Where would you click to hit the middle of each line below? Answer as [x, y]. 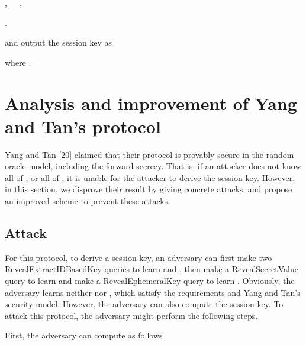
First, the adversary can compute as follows [84, 335]
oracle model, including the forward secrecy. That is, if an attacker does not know [153, 166]
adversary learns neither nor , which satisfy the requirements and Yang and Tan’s [153, 292]
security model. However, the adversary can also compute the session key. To [144, 304]
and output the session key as [59, 42]
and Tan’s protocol [83, 126]
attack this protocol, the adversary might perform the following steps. [131, 315]
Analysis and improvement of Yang [151, 103]
